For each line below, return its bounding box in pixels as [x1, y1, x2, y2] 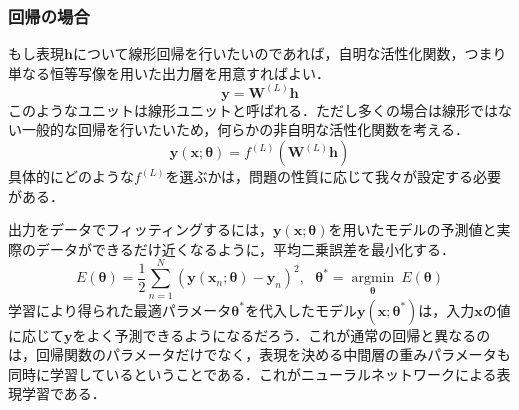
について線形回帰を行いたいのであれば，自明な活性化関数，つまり [72, 43, 507, 64]
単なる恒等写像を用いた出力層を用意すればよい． [8, 62, 330, 83]
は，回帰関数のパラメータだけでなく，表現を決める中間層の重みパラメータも [8, 344, 511, 365]
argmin [351, 271, 395, 286]
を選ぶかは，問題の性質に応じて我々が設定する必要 [165, 166, 501, 187]
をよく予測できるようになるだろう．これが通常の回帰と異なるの [72, 324, 491, 345]
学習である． [21, 383, 106, 404]
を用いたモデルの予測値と [328, 219, 497, 240]
